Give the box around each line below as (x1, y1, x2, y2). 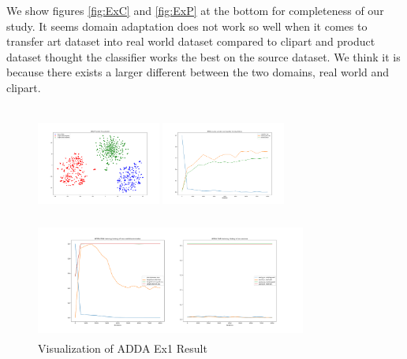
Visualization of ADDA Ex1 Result (38, 339, 207, 356)
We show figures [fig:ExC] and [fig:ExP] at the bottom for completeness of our (6, 2, 384, 18)
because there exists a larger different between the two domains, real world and (6, 64, 390, 80)
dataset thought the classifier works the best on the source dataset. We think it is (6, 48, 401, 65)
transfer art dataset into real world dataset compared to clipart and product (6, 33, 375, 50)
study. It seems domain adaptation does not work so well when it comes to (6, 17, 368, 34)
